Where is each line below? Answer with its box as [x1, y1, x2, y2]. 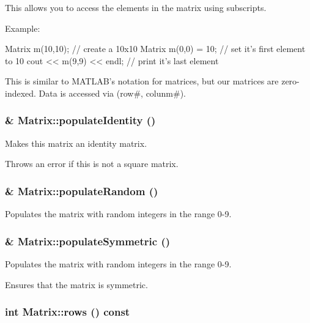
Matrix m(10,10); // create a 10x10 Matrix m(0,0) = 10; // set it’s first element [5, 42, 306, 55]
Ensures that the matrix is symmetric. [5, 278, 148, 291]
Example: [5, 21, 40, 34]
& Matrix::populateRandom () [5, 183, 158, 198]
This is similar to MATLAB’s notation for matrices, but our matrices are [5, 75, 279, 87]
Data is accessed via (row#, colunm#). [39, 86, 186, 99]
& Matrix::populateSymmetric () [5, 233, 171, 248]
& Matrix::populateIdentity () [5, 113, 156, 128]
